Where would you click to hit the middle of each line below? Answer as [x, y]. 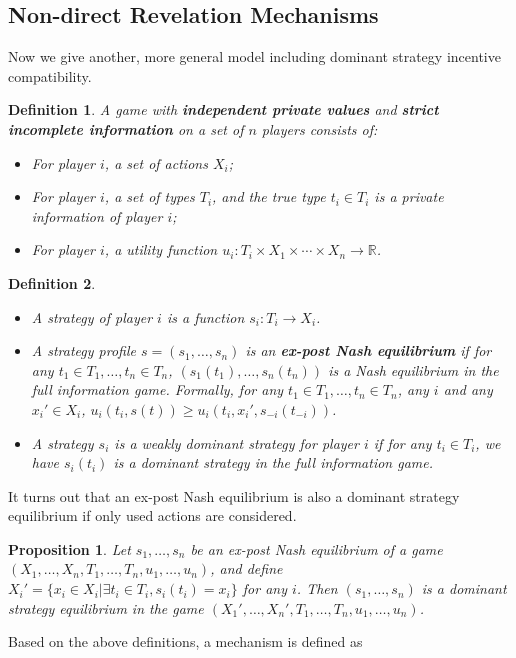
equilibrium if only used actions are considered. [152, 515]
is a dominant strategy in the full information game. [273, 462]
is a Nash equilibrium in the [413, 369]
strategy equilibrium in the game [106, 607]
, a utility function [161, 249]
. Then [317, 588]
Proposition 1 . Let [69, 548]
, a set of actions [156, 162]
